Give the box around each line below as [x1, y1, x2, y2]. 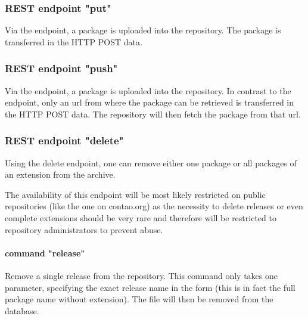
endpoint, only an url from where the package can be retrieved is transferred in [5, 96, 294, 109]
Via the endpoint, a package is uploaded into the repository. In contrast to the [5, 84, 291, 97]
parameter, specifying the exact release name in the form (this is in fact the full [5, 281, 295, 293]
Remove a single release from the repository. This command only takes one [5, 269, 278, 281]
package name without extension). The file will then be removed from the [5, 293, 273, 305]
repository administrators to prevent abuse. [5, 223, 163, 236]
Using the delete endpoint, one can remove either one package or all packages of [5, 156, 297, 169]
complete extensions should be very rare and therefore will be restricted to [5, 212, 276, 224]
